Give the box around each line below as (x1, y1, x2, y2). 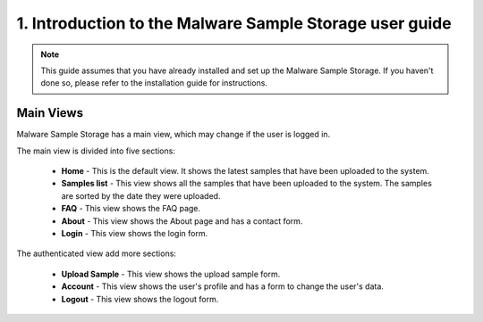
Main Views (16, 105, 84, 120)
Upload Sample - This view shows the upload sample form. (61, 268, 281, 279)
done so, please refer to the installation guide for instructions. (40, 78, 268, 88)
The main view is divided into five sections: (16, 145, 176, 156)
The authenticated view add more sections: (16, 248, 176, 259)
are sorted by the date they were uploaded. (61, 190, 221, 201)
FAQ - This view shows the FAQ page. (61, 203, 201, 214)
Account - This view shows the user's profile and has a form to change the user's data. (61, 281, 385, 292)
